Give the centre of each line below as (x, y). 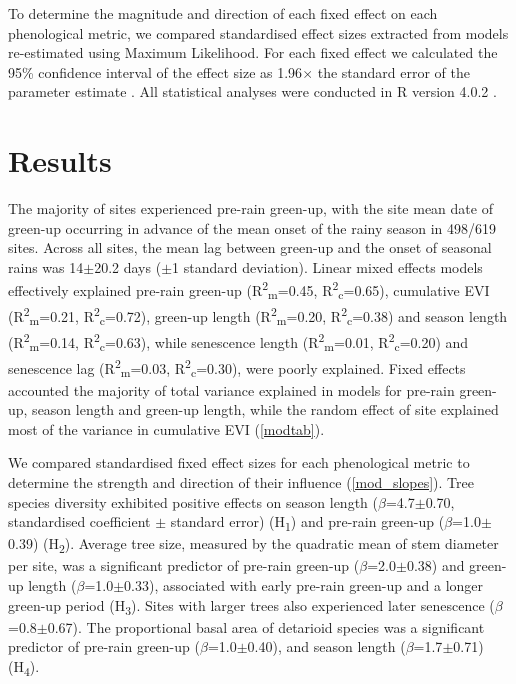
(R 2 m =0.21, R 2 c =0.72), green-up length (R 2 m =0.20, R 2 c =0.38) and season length (258, 316)
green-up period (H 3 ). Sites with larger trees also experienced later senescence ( (251, 606)
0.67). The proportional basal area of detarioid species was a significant (266, 626)
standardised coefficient (79, 521)
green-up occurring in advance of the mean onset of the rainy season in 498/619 (252, 227)
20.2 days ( (128, 266)
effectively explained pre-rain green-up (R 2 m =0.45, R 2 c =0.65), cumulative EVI (249, 290)
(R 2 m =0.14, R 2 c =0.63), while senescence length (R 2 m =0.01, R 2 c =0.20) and (238, 342)
